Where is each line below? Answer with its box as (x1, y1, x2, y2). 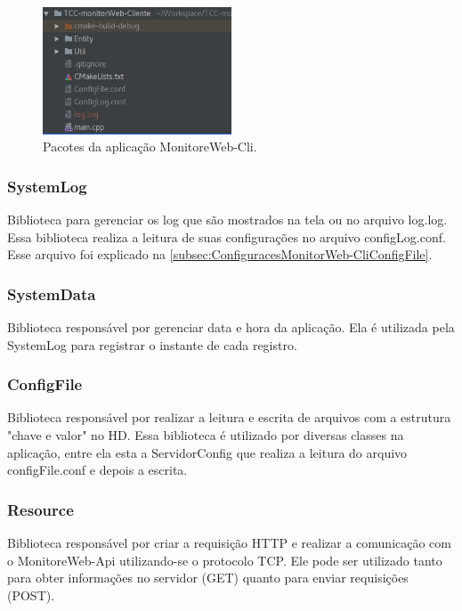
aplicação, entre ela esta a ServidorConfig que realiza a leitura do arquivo (7, 443, 408, 461)
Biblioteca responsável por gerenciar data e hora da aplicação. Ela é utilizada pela (7, 317, 455, 336)
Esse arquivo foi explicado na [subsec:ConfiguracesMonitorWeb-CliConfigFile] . (7, 245, 433, 264)
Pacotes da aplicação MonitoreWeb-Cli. (43, 137, 257, 156)
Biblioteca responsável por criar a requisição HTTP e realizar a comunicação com (7, 533, 451, 551)
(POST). (7, 585, 55, 604)
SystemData (7, 282, 96, 305)
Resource (7, 498, 74, 520)
